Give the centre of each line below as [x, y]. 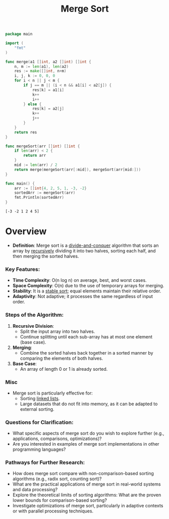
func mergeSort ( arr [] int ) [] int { [43, 146]
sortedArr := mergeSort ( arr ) [45, 193]
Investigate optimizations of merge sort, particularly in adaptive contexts [88, 506]
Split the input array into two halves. [58, 331]
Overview [26, 231]
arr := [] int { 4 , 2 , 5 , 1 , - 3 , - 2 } [51, 188]
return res [26, 132]
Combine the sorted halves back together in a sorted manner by [87, 353]
